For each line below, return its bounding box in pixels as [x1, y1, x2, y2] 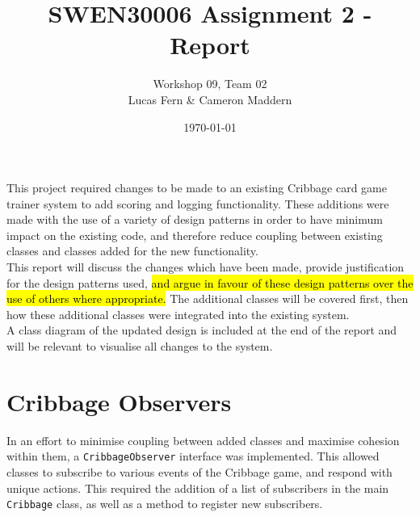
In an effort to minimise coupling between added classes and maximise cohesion [6, 431, 400, 448]
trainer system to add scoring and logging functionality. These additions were [6, 195, 389, 212]
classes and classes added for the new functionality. [6, 242, 258, 259]
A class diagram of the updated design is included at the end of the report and [6, 322, 397, 338]
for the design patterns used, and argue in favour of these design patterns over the [6, 274, 414, 291]
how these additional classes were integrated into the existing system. [6, 305, 350, 322]
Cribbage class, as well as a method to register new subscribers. [6, 495, 323, 512]
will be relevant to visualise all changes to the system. [6, 338, 273, 355]
